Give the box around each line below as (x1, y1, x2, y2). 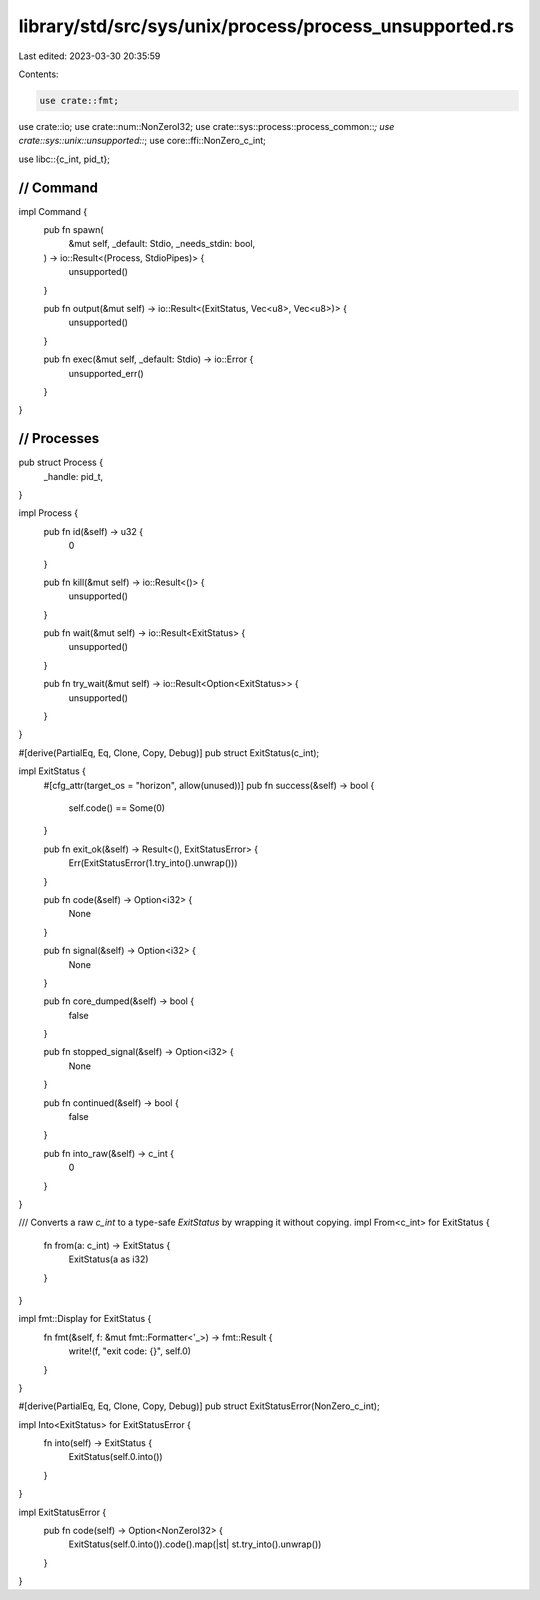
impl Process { (18, 507, 79, 519)
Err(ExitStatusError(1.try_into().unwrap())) (68, 857, 239, 869)
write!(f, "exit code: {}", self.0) (68, 1345, 192, 1357)
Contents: (18, 68, 59, 80)
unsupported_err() (68, 367, 144, 379)
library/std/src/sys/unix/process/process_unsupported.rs (18, 15, 515, 37)
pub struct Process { (18, 456, 104, 469)
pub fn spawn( (43, 223, 104, 235)
